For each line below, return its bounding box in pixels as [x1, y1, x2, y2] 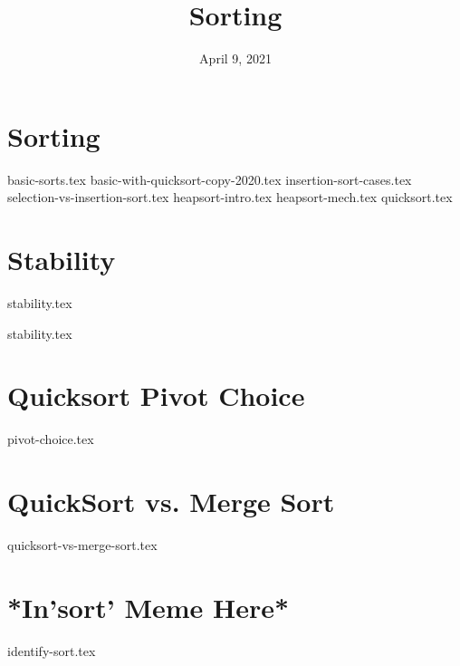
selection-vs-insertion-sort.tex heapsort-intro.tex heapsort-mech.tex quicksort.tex [7, 188, 453, 207]
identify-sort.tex [7, 641, 96, 660]
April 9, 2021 [199, 49, 272, 68]
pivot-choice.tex [7, 430, 94, 449]
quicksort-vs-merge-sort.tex [7, 536, 158, 554]
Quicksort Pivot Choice [7, 377, 305, 414]
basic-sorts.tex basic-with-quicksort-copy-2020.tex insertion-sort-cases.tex [7, 169, 412, 188]
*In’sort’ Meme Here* [7, 588, 290, 625]
